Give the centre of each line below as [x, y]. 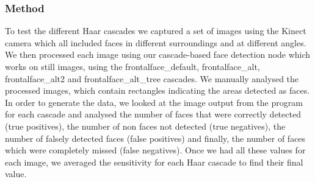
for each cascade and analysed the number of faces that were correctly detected [153, 114]
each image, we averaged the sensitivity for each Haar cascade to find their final [154, 162]
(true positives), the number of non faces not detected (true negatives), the [145, 126]
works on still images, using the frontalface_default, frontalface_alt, [132, 66]
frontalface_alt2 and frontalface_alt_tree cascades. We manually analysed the [152, 78]
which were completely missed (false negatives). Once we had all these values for [155, 150]
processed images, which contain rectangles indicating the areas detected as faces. [157, 90]
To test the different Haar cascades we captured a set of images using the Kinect [156, 31]
